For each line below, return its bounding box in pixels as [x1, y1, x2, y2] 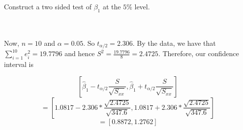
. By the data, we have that [132, 37, 216, 48]
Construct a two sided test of [4, 1, 91, 11]
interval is [4, 59, 34, 69]
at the [102, 1, 121, 11]
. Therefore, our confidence [158, 48, 239, 59]
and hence [64, 48, 95, 59]
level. [134, 1, 150, 11]
